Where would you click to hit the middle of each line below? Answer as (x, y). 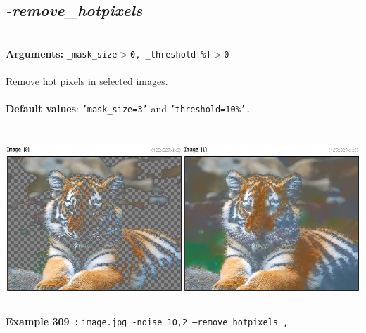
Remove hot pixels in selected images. (87, 81)
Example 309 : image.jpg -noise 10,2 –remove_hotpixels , (147, 321)
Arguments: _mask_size (62, 53)
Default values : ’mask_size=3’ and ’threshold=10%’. (128, 109)
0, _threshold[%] (171, 54)
